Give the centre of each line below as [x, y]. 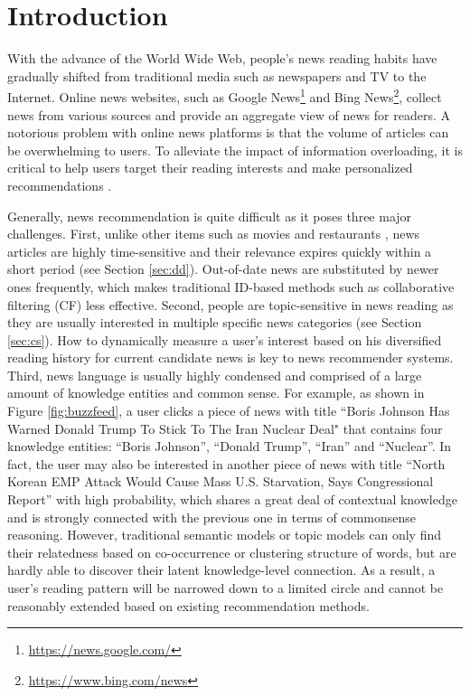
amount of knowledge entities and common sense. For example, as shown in [216, 393]
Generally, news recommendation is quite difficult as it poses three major [210, 216]
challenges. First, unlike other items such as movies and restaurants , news [214, 234]
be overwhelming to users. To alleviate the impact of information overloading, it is [235, 150]
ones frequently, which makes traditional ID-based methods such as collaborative [231, 286]
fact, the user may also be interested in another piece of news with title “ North [226, 463]
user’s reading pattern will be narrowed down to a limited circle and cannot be [226, 588]
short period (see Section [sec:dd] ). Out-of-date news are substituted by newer [223, 269]
